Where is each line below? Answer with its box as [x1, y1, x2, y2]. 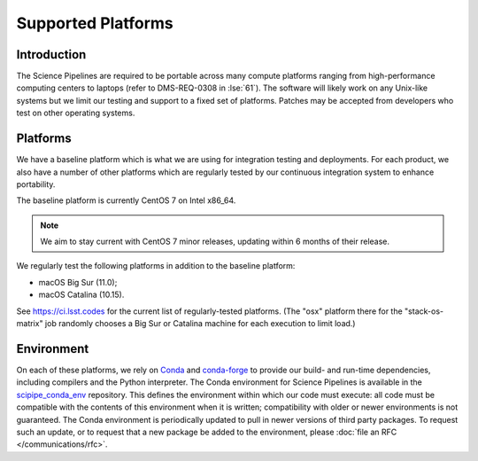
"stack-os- [404, 306, 444, 316]
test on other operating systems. [16, 107, 135, 119]
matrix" [16, 318, 43, 329]
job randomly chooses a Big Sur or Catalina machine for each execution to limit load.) [44, 318, 356, 329]
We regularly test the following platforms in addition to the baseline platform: [16, 261, 296, 271]
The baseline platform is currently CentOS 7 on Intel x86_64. [16, 195, 236, 206]
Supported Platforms [16, 13, 174, 33]
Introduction [16, 47, 87, 62]
